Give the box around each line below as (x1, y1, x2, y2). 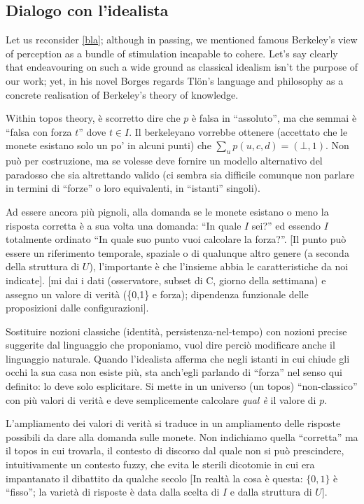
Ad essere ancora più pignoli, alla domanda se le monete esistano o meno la (6, 204, 329, 218)
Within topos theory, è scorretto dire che (6, 111, 181, 125)
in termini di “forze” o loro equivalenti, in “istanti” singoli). (6, 181, 260, 195)
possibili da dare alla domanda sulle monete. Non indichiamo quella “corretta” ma (6, 429, 358, 444)
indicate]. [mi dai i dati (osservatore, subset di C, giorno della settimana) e (6, 272, 326, 287)
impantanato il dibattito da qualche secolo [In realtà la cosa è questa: (6, 470, 303, 485)
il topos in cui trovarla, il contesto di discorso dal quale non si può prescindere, (6, 443, 344, 458)
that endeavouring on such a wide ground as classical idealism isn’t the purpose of (6, 59, 358, 74)
